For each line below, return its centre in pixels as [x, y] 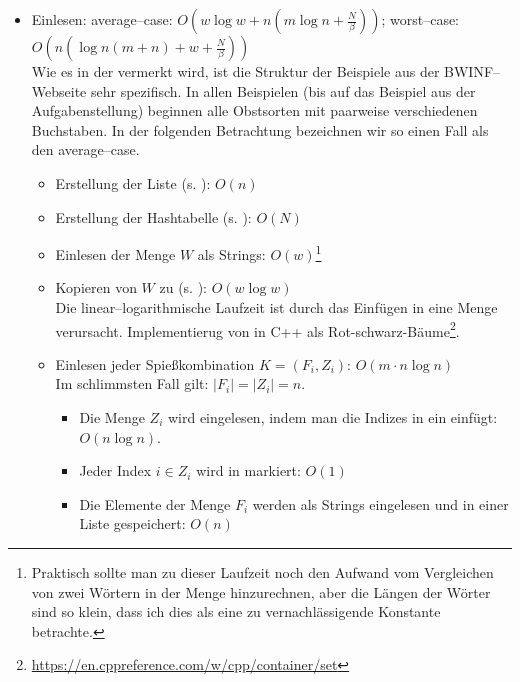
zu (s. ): [183, 287]
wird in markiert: [248, 470]
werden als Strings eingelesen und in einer [380, 503]
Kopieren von [96, 287]
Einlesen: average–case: [102, 19]
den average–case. [85, 149]
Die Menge [112, 417]
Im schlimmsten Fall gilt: [132, 383]
